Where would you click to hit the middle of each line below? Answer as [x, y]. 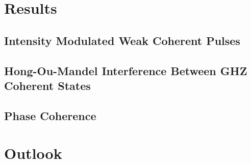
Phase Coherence [50, 115]
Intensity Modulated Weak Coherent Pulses [122, 40]
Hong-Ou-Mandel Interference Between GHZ [126, 70]
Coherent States [47, 85]
